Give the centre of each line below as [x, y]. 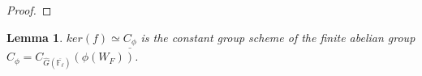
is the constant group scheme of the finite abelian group [278, 37]
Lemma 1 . [35, 37]
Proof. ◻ [29, 10]
